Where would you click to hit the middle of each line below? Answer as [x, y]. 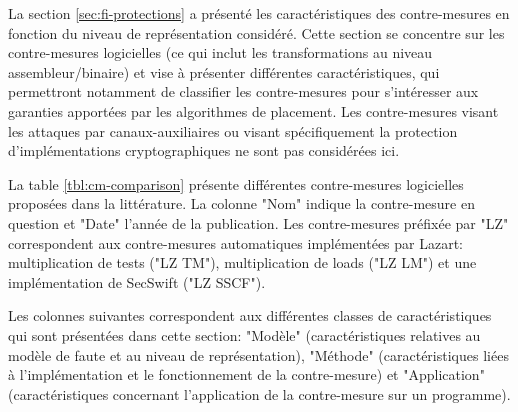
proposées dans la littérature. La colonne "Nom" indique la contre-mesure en [241, 203]
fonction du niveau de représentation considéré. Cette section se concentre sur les [256, 32]
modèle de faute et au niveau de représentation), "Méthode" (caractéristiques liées [258, 354]
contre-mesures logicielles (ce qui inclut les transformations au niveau [220, 52]
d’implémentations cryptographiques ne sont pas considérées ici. [204, 150]
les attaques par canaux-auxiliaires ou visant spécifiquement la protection [233, 130]
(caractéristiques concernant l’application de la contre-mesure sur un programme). [259, 393]
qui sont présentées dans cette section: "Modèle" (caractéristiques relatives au [244, 334]
